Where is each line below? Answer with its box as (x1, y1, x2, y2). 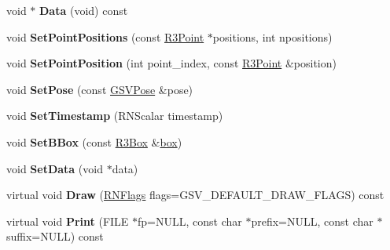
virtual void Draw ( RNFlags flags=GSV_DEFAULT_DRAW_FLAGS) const (6, 187, 384, 203)
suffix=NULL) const (6, 228, 104, 245)
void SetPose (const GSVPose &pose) (6, 81, 193, 97)
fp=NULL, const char (138, 212, 242, 229)
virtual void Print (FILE (6, 212, 129, 229)
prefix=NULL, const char (251, 212, 373, 229)
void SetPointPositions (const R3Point (6, 28, 204, 45)
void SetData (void (6, 160, 103, 176)
